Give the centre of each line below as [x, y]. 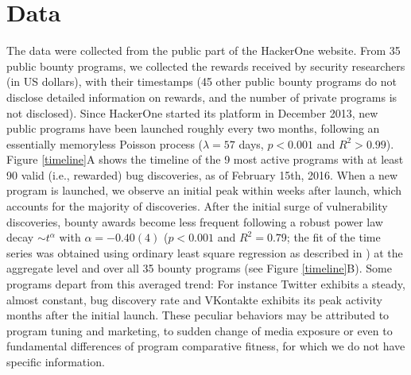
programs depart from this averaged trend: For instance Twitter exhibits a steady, [206, 284]
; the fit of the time [333, 237]
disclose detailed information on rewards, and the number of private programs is [202, 97]
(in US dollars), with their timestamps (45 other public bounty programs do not [202, 81]
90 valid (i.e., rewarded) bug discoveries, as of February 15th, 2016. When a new [202, 174]
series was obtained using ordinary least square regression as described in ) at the [205, 252]
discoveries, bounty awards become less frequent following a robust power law [195, 221]
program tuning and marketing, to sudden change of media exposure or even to [200, 330]
